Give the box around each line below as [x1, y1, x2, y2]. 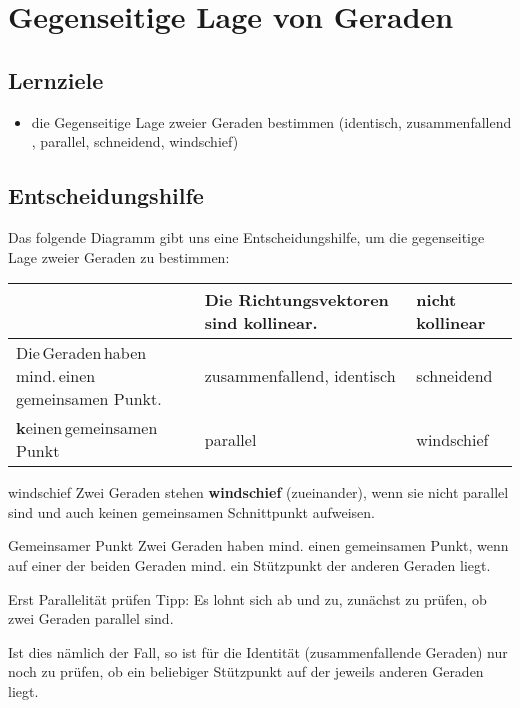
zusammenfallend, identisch [204, 364, 396, 388]
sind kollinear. [204, 311, 318, 335]
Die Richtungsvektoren [204, 288, 389, 312]
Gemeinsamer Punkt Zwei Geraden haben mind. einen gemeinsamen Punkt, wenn [8, 535, 509, 556]
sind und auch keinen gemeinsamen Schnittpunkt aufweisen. [8, 501, 375, 522]
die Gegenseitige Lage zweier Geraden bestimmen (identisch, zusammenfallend [31, 111, 512, 132]
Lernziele [8, 64, 104, 95]
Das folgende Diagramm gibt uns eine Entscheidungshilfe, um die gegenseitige [8, 226, 485, 247]
